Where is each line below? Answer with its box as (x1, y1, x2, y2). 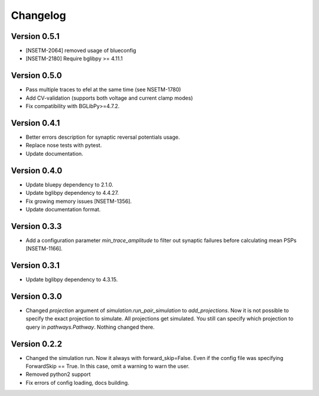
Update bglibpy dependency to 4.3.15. (25, 276, 118, 283)
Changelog (11, 9, 66, 22)
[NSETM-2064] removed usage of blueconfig (25, 47, 136, 54)
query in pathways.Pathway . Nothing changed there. (25, 323, 155, 330)
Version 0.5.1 (11, 31, 60, 41)
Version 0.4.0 (11, 165, 63, 175)
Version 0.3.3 (11, 221, 62, 231)
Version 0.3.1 (11, 260, 60, 271)
